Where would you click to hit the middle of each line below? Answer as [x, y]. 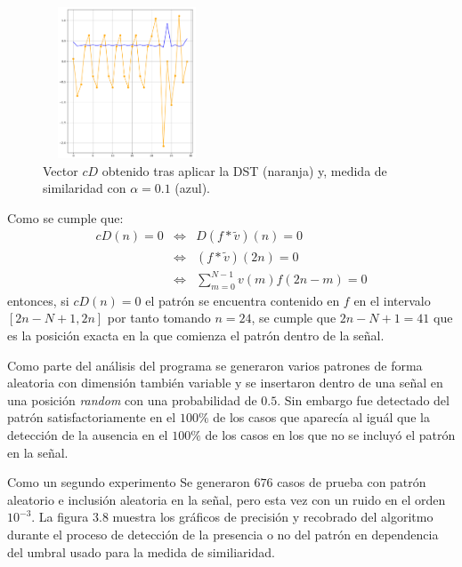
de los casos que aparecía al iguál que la [321, 417]
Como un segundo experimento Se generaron [129, 482]
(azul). [193, 188]
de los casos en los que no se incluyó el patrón [330, 435]
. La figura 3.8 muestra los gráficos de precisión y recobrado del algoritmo [232, 517]
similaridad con [85, 188]
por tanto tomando [159, 318]
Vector [61, 170]
